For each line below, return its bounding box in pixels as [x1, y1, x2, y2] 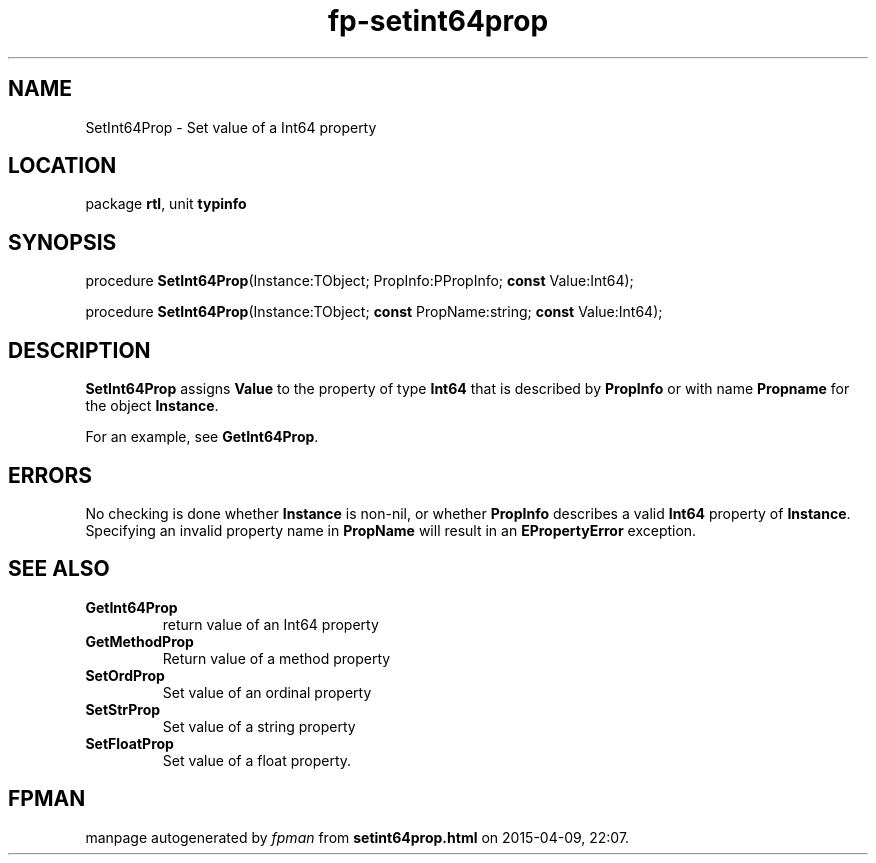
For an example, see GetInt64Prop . [85, 428, 319, 446]
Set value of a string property [162, 717, 356, 735]
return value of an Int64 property [162, 615, 379, 633]
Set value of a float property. [162, 751, 352, 769]
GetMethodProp [85, 632, 194, 650]
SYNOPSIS [8, 229, 117, 255]
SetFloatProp [85, 734, 174, 752]
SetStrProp [85, 700, 161, 718]
